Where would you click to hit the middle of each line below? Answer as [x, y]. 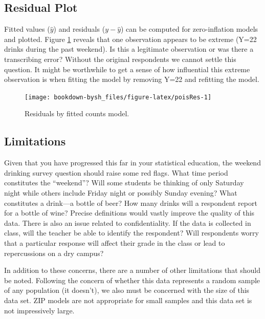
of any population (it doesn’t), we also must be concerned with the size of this [127, 290]
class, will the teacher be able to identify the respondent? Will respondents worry [131, 233]
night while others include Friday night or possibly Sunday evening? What [121, 193]
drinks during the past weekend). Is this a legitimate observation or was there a [129, 49]
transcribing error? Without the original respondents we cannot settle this [120, 59]
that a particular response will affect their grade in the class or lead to [115, 242]
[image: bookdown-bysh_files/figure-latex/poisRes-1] [118, 97]
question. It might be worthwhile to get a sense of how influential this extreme [127, 69]
